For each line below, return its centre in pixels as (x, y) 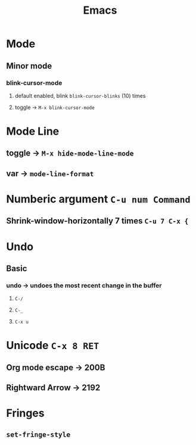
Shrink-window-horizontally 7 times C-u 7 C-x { (97, 221)
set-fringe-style (38, 434)
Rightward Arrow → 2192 (53, 388)
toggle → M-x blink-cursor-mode (55, 107)
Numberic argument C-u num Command (98, 199)
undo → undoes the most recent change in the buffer (84, 285)
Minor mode (29, 66)
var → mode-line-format (50, 173)
